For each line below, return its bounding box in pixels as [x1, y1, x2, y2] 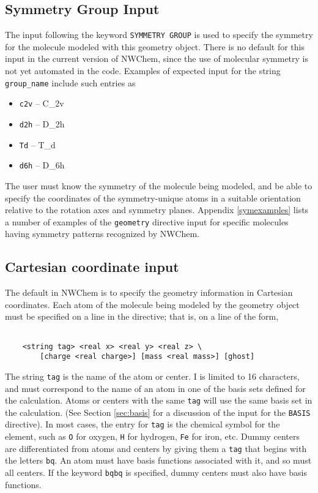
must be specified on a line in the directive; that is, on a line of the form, [5, 310, 279, 323]
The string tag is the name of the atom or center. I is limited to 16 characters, [5, 369, 300, 382]
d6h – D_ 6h [19, 159, 65, 171]
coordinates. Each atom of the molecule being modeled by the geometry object [5, 298, 300, 310]
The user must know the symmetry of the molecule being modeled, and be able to [5, 179, 312, 192]
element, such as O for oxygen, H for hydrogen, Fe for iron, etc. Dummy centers [5, 430, 300, 443]
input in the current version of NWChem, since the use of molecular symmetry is [5, 52, 308, 65]
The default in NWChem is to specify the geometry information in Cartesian [5, 286, 293, 299]
